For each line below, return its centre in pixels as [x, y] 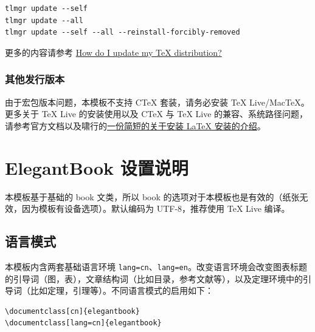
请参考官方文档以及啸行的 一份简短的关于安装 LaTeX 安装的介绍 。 [135, 125]
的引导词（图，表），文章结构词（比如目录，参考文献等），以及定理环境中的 [154, 278]
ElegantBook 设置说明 [97, 167]
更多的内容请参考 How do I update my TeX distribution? [113, 52]
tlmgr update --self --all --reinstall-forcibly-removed [123, 32]
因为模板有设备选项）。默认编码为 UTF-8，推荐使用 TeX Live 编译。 [156, 208]
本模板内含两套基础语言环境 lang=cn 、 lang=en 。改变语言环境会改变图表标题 [156, 266]
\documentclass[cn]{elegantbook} [72, 311]
